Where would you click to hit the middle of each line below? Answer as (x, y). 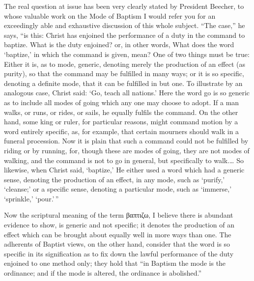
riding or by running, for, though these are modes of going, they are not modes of (127, 150)
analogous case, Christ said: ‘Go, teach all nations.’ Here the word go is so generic (127, 93)
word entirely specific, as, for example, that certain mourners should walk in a (122, 131)
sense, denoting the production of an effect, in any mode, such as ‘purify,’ (114, 179)
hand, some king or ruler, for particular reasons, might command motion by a (121, 122)
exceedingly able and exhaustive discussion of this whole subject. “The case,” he (125, 25)
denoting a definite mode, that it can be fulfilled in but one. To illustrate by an (123, 83)
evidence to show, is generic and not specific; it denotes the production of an (119, 225)
